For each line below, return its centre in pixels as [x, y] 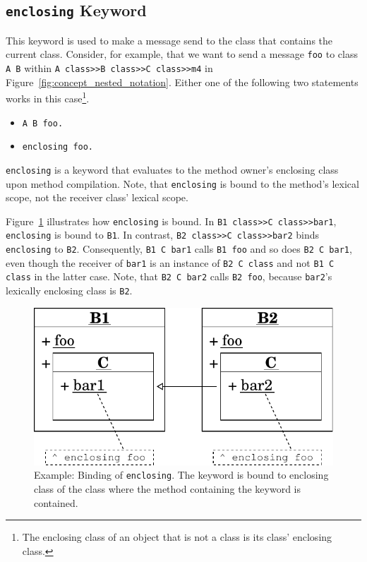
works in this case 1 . [48, 97]
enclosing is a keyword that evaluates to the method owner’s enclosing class [172, 169]
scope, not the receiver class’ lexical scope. [97, 197]
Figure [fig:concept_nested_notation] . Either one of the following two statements [182, 82]
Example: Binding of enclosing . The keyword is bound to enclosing [181, 475]
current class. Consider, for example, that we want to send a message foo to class [182, 54]
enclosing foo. [58, 147]
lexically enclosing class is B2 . [69, 291]
